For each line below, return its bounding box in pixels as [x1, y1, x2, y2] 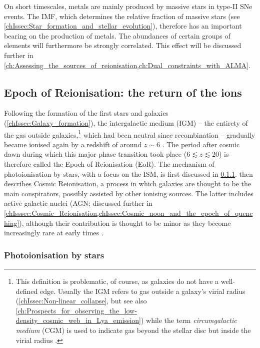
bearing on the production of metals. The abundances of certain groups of [4, 30, 230, 41]
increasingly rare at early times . [4, 227, 103, 238]
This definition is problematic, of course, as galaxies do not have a [15, 275, 219, 286]
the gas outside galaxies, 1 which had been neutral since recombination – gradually [4, 128, 255, 140]
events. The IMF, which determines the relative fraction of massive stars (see [4, 11, 240, 21]
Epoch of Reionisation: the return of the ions [4, 84, 242, 100]
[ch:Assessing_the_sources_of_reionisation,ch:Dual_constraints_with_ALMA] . [4, 60, 250, 70]
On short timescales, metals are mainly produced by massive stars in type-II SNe [4, 1, 252, 11]
